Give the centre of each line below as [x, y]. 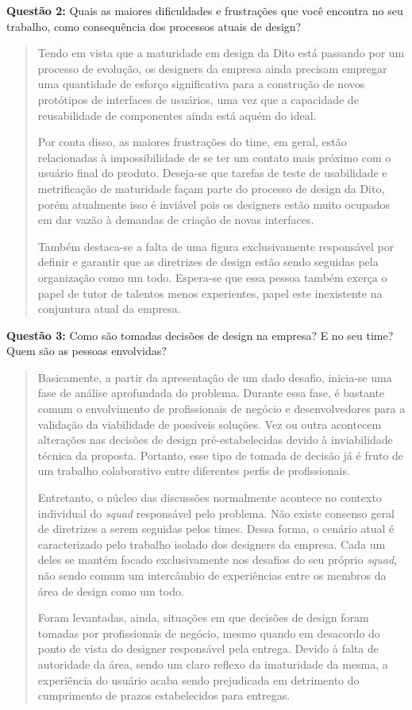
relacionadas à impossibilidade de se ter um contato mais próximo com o [214, 157]
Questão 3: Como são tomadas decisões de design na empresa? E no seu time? [200, 335]
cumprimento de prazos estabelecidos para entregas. [164, 695]
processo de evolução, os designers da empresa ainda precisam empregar [212, 68]
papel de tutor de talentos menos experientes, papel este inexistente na [210, 293]
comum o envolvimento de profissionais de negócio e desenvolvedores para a [221, 409]
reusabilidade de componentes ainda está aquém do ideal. [177, 115]
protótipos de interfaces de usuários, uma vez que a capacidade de [198, 99]
